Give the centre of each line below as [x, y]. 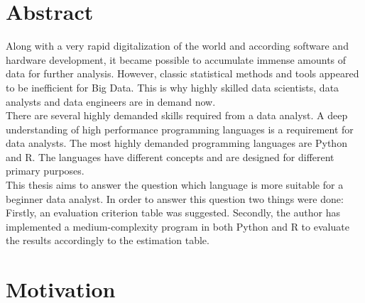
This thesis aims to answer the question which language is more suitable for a [175, 185]
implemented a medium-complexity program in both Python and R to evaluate [178, 226]
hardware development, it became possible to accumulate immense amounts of [176, 59]
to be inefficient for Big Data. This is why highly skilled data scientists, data [173, 87]
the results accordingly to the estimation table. [108, 240]
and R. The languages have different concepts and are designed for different [170, 156]
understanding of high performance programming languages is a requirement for [180, 129]
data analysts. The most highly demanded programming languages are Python [176, 143]
